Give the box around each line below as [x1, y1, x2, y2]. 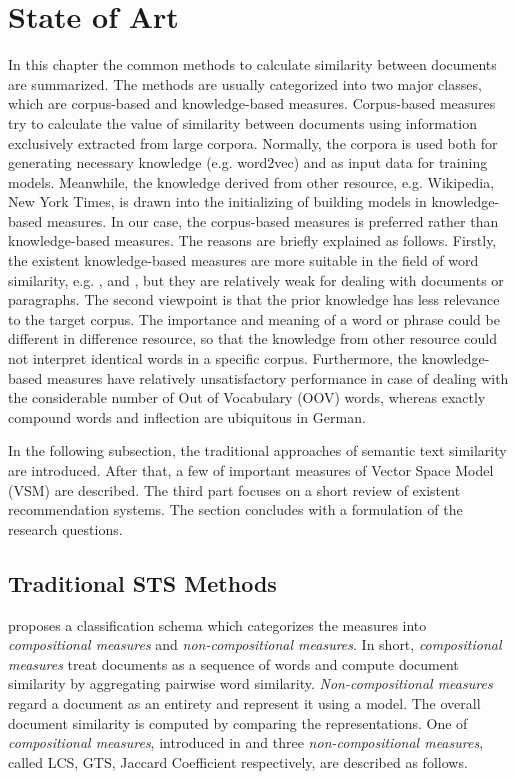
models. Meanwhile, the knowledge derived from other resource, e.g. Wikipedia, [8, 171, 495, 192]
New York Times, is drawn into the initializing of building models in [8, 191, 427, 212]
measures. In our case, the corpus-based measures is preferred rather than [46, 210, 499, 231]
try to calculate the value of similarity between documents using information [8, 112, 477, 133]
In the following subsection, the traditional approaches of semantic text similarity [8, 440, 507, 461]
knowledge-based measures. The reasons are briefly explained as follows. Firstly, [8, 230, 497, 251]
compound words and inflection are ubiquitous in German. [8, 406, 366, 427]
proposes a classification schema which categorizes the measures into [8, 614, 427, 635]
